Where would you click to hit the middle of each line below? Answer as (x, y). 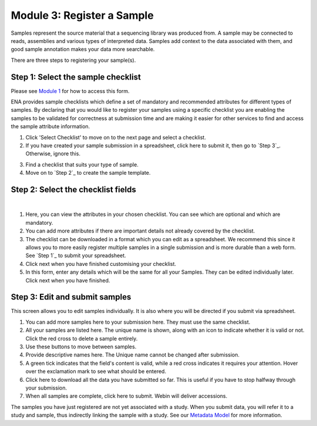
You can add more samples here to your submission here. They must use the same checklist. (138, 322)
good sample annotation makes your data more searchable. (83, 49)
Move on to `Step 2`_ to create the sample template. (88, 173)
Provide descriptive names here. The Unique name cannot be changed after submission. (133, 355)
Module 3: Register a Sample (82, 15)
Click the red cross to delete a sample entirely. (82, 338)
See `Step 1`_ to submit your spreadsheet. (76, 255)
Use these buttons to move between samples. (81, 347)
